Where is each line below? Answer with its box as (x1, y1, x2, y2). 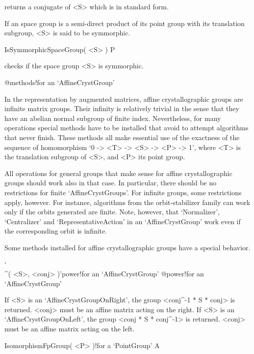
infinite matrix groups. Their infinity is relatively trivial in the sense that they (4, 103, 239, 114)
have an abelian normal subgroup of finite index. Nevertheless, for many (4, 113, 221, 123)
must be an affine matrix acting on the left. (4, 324, 135, 334)
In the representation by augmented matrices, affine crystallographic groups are (4, 93, 243, 104)
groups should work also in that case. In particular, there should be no (4, 177, 217, 188)
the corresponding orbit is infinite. (4, 226, 107, 236)
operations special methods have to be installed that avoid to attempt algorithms (4, 122, 249, 133)
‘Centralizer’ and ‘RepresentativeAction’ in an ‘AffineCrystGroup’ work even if (4, 216, 241, 226)
